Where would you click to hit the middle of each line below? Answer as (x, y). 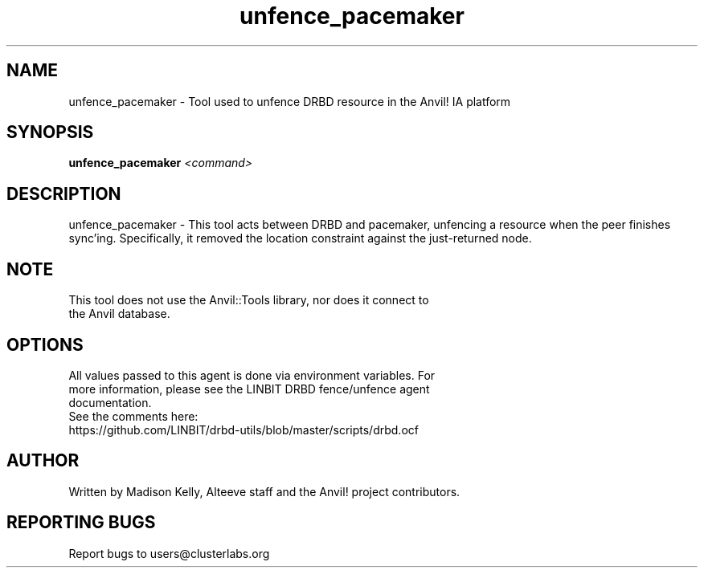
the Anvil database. (119, 314)
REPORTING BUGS (81, 523)
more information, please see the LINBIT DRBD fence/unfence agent (249, 389)
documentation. (110, 402)
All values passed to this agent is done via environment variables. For (252, 375)
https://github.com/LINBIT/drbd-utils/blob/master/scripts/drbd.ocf (244, 429)
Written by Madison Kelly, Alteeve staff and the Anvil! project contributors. (264, 491)
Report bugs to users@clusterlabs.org (169, 553)
